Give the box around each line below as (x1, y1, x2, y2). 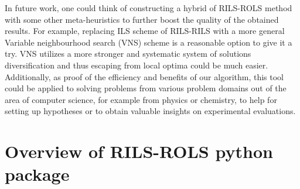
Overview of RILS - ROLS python (5, 139, 273, 163)
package (5, 162, 70, 186)
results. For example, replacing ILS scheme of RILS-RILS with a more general (5, 25, 285, 37)
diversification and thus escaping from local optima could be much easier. (5, 59, 268, 71)
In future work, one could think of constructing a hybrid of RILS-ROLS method (5, 2, 292, 13)
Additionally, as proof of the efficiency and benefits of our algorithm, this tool (5, 70, 284, 83)
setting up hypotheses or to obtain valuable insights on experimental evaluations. (5, 105, 296, 117)
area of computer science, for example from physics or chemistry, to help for (5, 93, 277, 105)
